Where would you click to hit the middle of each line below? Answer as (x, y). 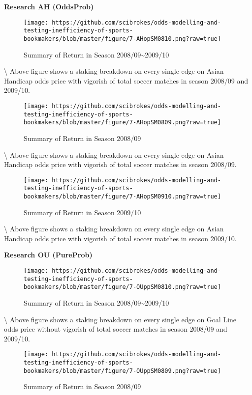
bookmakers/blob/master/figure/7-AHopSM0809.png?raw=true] (122, 123)
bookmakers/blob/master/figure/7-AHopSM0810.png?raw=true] (122, 39)
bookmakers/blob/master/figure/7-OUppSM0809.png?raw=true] (122, 371)
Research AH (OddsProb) (49, 6)
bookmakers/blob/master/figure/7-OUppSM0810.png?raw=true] (122, 287)
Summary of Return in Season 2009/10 (82, 212)
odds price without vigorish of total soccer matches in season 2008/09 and (116, 329)
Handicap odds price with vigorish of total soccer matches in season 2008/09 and (126, 80)
